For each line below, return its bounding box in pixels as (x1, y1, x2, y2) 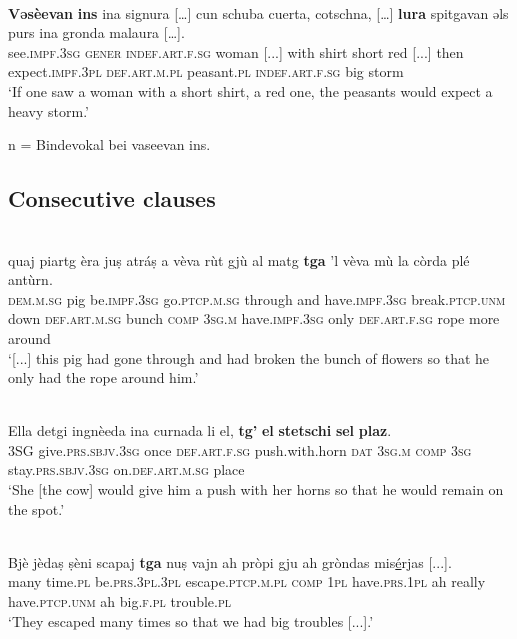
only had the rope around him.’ (8, 367, 199, 388)
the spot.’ (8, 498, 65, 519)
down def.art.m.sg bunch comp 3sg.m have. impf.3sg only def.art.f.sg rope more (8, 308, 500, 329)
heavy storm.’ (8, 100, 90, 121)
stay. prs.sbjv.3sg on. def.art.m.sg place (8, 459, 245, 480)
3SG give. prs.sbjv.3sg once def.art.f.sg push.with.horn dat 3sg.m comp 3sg (8, 439, 472, 460)
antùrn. (8, 269, 53, 290)
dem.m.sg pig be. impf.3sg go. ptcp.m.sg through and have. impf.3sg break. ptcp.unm (8, 288, 506, 309)
